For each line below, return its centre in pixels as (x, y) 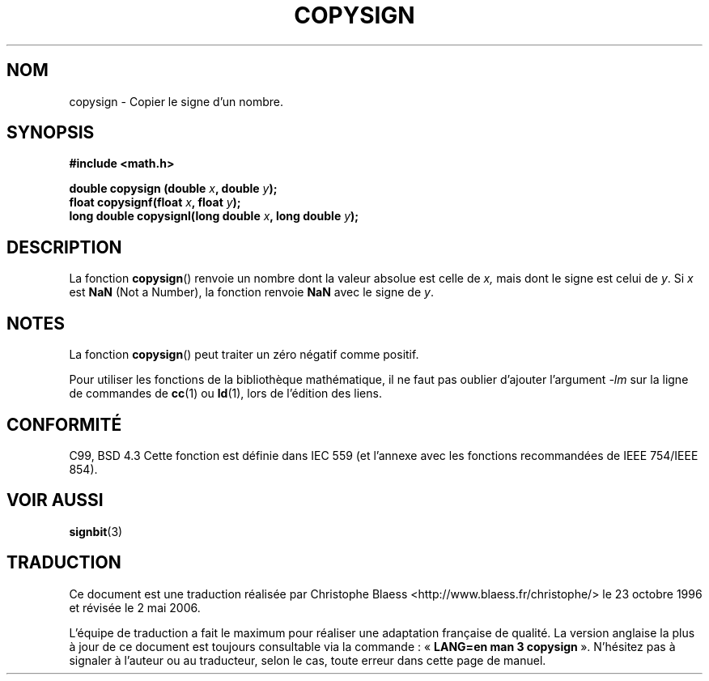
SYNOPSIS (51, 133)
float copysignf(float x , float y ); (155, 202)
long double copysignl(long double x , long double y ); (214, 216)
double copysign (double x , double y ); (173, 189)
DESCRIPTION (64, 247)
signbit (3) (96, 531)
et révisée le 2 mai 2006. (135, 607)
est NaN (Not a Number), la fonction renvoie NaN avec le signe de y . (251, 292)
